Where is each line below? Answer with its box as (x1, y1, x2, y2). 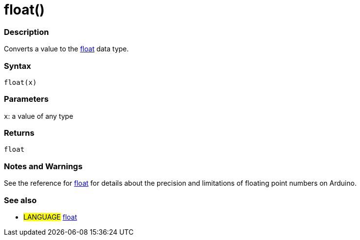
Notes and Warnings (4, 161, 83, 171)
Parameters (4, 94, 49, 104)
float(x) (4, 78, 37, 86)
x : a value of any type (4, 112, 73, 120)
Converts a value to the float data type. (4, 45, 129, 53)
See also (4, 195, 37, 205)
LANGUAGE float (23, 212, 77, 221)
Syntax (4, 61, 31, 71)
